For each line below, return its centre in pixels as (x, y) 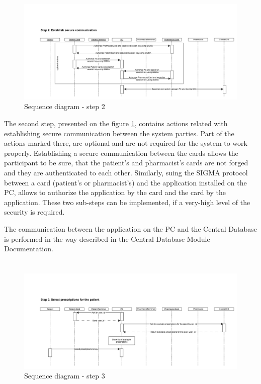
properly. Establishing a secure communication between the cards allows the (121, 153)
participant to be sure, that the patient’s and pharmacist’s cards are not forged (126, 163)
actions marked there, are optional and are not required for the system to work (126, 143)
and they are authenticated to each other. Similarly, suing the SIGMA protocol (126, 172)
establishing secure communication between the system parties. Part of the (119, 133)
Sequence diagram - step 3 (65, 376)
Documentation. (29, 249)
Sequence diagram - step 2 (65, 106)
